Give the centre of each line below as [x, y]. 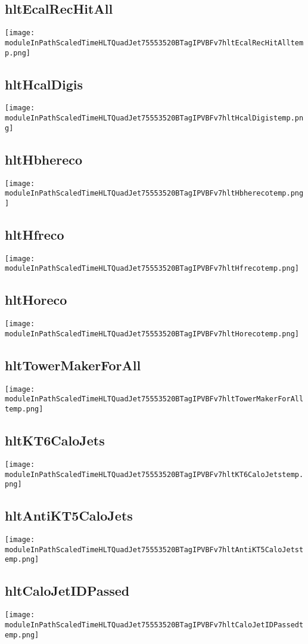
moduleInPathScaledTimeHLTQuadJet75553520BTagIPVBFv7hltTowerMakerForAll [154, 399]
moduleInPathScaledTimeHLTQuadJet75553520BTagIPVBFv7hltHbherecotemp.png [154, 193]
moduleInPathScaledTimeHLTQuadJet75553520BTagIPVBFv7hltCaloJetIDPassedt [154, 625]
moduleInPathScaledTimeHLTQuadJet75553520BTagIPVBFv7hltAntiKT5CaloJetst [154, 549]
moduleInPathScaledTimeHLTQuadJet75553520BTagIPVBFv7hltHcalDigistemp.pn [154, 118]
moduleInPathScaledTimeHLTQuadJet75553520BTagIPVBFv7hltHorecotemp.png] [152, 334]
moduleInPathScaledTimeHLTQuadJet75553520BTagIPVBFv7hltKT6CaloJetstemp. [154, 474]
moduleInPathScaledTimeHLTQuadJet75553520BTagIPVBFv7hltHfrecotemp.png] [152, 269]
